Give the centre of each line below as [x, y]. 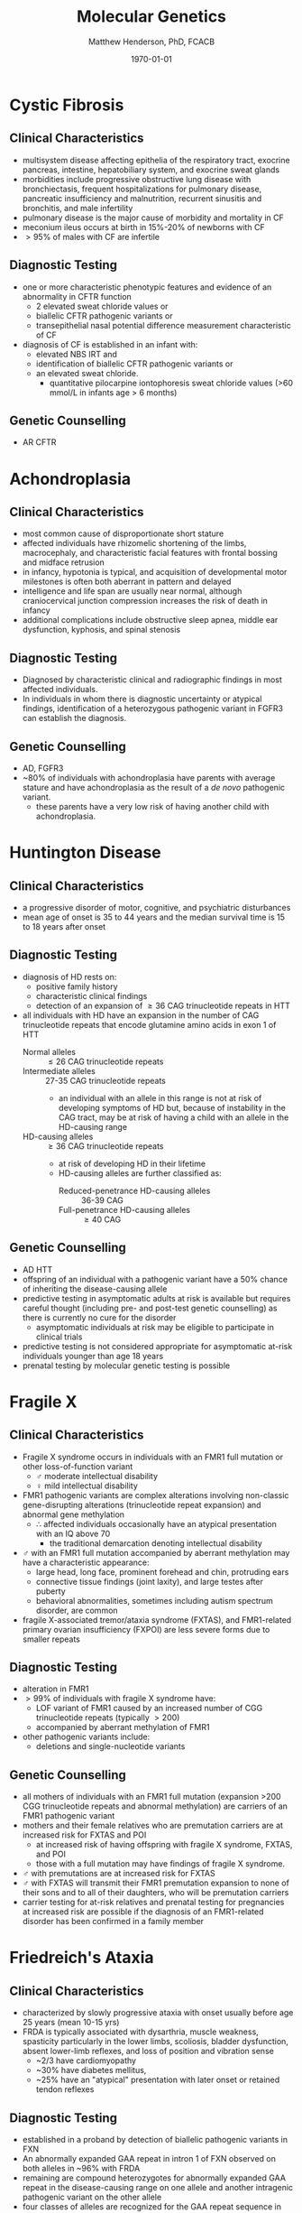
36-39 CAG [102, 1200]
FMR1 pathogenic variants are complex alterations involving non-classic [156, 1495]
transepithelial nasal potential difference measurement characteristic [163, 325]
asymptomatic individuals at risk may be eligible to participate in [155, 1327]
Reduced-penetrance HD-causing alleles [134, 1190]
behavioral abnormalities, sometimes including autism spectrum [154, 1600]
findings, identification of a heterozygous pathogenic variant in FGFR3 [153, 708]
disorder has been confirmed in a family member [113, 1921]
